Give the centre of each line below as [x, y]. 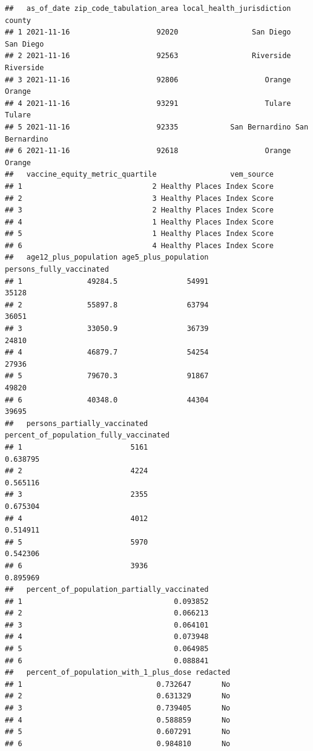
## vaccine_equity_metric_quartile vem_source [139, 175]
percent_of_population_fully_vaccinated [87, 435]
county [18, 20]
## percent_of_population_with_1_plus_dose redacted [118, 673]
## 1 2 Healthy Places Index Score [139, 186]
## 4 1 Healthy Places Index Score [139, 222]
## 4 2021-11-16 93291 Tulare [148, 103]
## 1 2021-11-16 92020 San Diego [148, 32]
